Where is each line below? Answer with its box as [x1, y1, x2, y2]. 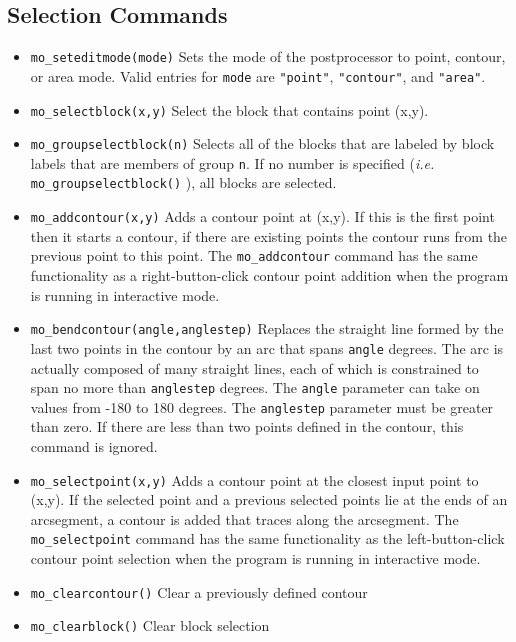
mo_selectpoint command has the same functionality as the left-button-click [30, 528, 505, 549]
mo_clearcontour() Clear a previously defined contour [30, 581, 368, 602]
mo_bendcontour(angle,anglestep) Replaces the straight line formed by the [30, 318, 504, 339]
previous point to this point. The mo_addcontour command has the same [30, 245, 478, 266]
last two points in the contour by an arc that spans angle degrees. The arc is [30, 337, 504, 358]
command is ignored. [30, 436, 158, 457]
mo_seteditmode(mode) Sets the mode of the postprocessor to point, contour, [30, 46, 506, 67]
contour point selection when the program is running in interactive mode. [30, 548, 481, 569]
